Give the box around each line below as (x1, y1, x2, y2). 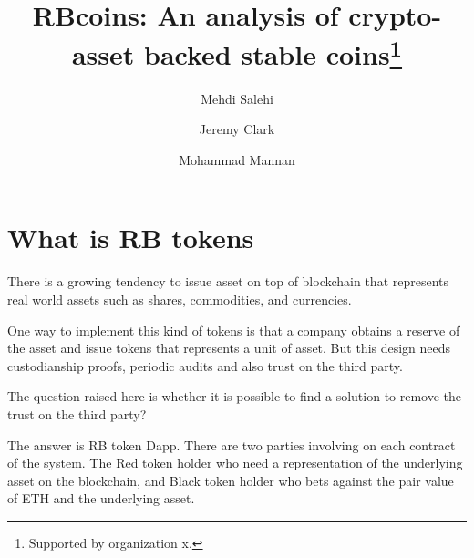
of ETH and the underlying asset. (7, 489, 195, 508)
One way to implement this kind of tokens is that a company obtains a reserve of (7, 320, 460, 339)
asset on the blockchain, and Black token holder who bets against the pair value (7, 470, 454, 490)
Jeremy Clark (199, 119, 275, 139)
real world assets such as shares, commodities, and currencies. (7, 289, 352, 308)
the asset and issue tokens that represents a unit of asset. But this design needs (7, 338, 451, 357)
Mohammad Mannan (179, 150, 295, 169)
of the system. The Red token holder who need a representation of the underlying (7, 453, 463, 472)
